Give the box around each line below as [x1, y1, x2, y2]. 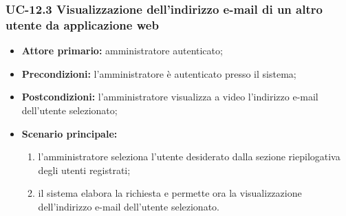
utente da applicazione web [6, 16, 159, 33]
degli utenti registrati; [38, 162, 131, 177]
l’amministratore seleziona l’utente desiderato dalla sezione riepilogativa [38, 149, 340, 164]
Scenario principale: [21, 126, 118, 140]
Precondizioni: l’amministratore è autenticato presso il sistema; [21, 66, 296, 80]
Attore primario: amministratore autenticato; [21, 43, 223, 58]
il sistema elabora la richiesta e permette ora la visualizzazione [38, 186, 302, 200]
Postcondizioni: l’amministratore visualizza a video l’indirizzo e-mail [21, 89, 318, 104]
